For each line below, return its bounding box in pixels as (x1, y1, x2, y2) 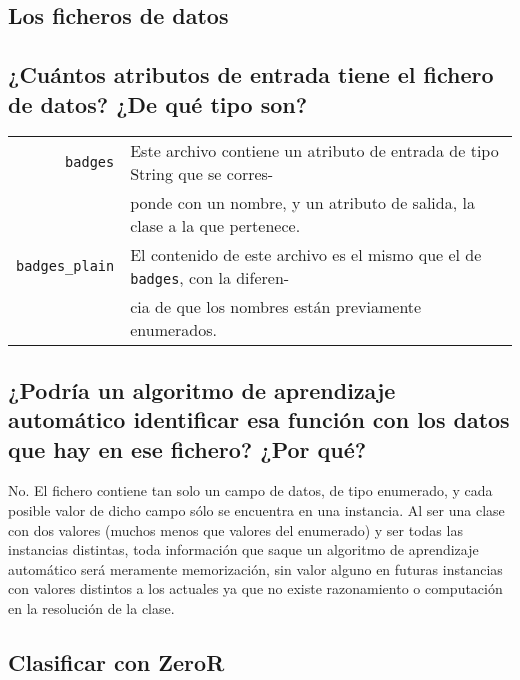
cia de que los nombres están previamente (130, 295, 422, 319)
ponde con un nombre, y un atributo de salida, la (130, 191, 475, 215)
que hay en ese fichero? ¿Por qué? (8, 433, 367, 464)
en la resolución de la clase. (8, 597, 175, 618)
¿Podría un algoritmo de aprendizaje (8, 374, 396, 405)
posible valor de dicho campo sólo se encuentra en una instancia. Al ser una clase (8, 499, 505, 520)
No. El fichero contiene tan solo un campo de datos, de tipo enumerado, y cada (8, 480, 493, 501)
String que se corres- (130, 162, 274, 186)
